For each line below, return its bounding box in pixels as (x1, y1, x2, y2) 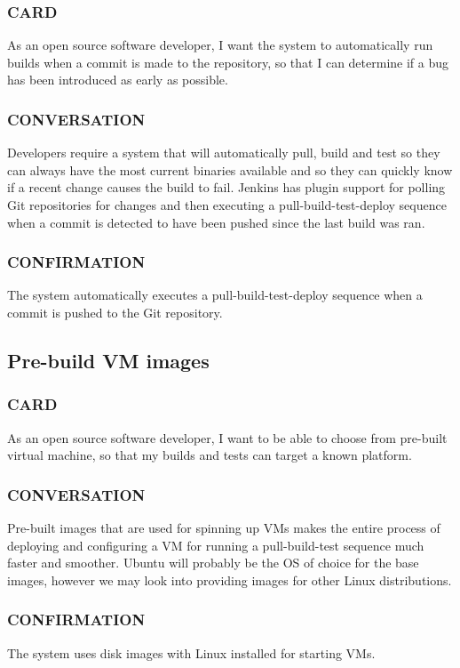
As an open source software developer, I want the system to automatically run (7, 36, 433, 54)
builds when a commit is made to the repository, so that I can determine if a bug (7, 52, 449, 71)
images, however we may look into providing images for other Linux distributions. (7, 570, 452, 589)
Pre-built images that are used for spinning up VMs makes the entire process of (7, 519, 440, 536)
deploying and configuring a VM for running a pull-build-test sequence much (7, 535, 424, 554)
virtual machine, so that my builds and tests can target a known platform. (7, 446, 412, 464)
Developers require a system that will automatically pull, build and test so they (7, 143, 440, 162)
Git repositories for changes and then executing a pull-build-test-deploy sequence (7, 196, 447, 213)
